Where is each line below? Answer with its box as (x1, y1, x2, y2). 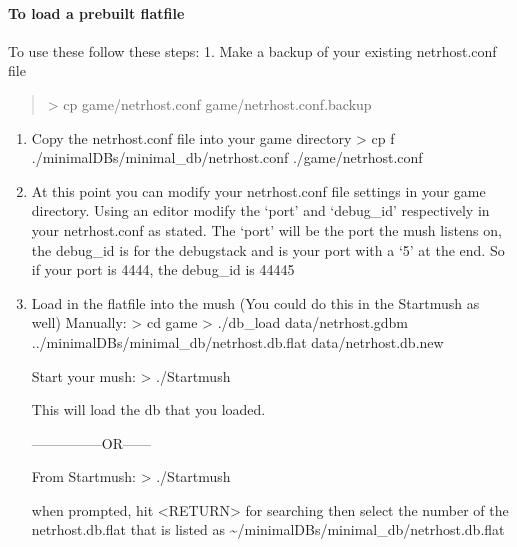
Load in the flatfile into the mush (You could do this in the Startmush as (31, 292, 480, 313)
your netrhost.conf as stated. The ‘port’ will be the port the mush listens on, (31, 219, 502, 240)
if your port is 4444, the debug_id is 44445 (31, 259, 295, 280)
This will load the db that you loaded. (31, 399, 266, 420)
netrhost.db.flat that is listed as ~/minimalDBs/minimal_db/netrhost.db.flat (31, 519, 505, 540)
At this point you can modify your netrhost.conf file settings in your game (31, 180, 486, 201)
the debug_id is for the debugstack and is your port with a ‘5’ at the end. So (31, 239, 505, 260)
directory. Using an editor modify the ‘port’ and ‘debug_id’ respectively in (31, 200, 490, 221)
